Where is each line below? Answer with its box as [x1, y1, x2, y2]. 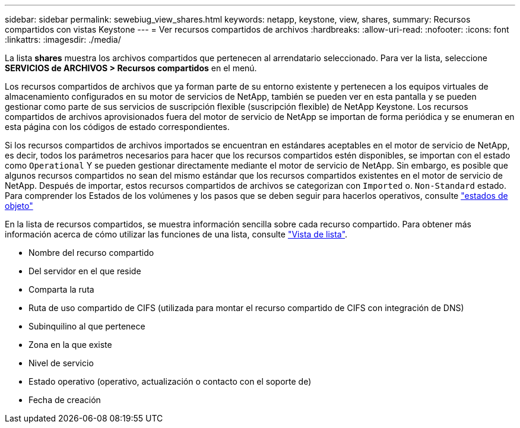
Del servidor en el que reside [28, 266, 141, 276]
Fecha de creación [28, 395, 101, 405]
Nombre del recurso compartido [28, 248, 154, 258]
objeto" [5, 201, 33, 211]
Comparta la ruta [28, 284, 94, 294]
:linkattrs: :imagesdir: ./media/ [5, 34, 121, 45]
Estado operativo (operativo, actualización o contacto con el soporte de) [28, 376, 312, 386]
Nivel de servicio [28, 358, 94, 368]
